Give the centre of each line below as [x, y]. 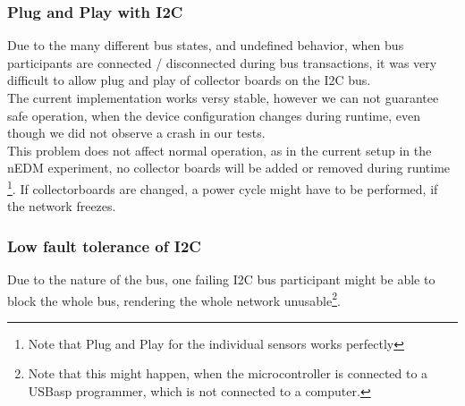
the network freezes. [62, 206]
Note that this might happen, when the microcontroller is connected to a [228, 373]
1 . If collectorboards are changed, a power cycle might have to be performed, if [223, 187]
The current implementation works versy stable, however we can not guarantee [223, 97]
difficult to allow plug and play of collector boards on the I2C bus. [189, 80]
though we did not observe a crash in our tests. [136, 133]
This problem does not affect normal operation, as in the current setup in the [220, 150]
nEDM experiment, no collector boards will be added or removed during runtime [229, 168]
